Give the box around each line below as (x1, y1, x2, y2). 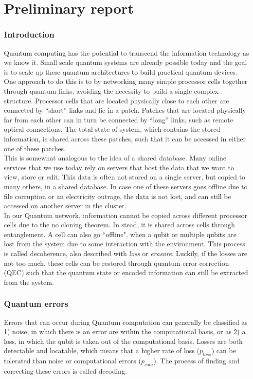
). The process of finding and (153, 356, 240, 366)
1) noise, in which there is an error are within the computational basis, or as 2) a (4, 326, 246, 337)
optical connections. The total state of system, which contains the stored (4, 124, 220, 134)
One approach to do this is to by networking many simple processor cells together (4, 76, 248, 86)
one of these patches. (4, 143, 66, 153)
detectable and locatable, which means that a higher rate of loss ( (4, 345, 200, 356)
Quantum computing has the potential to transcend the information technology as (4, 47, 249, 58)
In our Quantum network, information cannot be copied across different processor (4, 210, 247, 220)
